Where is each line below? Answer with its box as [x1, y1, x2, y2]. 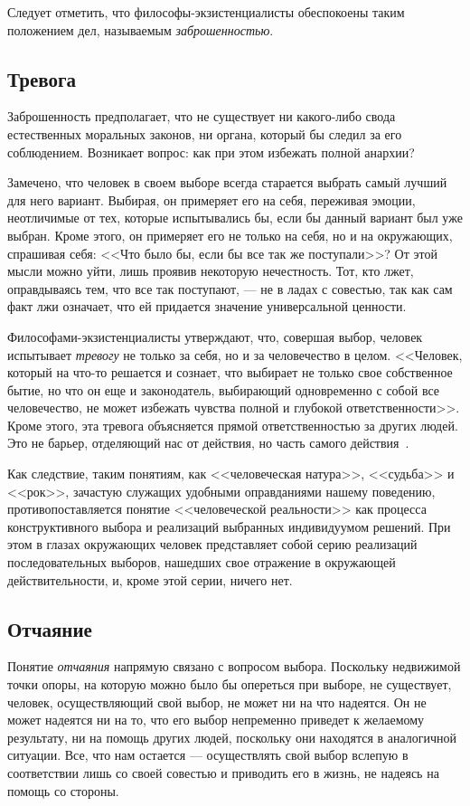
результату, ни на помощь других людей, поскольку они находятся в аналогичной [7, 727, 457, 746]
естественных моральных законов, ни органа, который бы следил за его [7, 124, 402, 143]
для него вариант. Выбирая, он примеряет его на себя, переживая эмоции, [7, 190, 416, 209]
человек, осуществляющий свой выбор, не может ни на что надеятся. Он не [7, 692, 427, 711]
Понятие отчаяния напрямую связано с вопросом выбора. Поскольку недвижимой [7, 657, 461, 676]
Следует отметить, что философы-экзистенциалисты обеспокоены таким [7, 3, 405, 21]
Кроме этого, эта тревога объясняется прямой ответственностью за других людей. [7, 415, 458, 434]
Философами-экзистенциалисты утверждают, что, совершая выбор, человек [7, 327, 423, 346]
